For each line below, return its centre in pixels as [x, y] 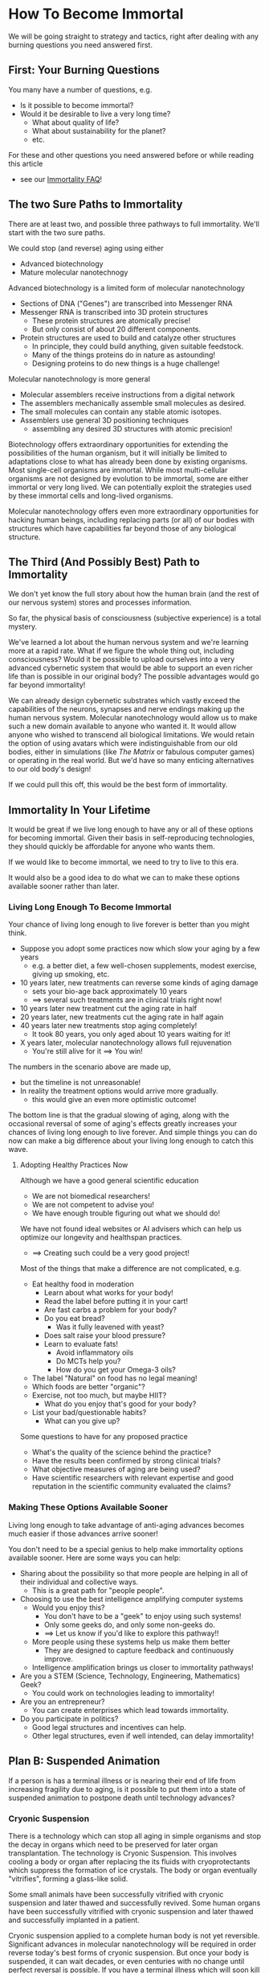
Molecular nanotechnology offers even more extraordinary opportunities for [134, 511]
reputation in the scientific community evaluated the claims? [131, 1487]
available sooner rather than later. [64, 886]
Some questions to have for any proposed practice [104, 1437]
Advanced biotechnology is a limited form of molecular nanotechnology [126, 287]
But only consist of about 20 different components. [116, 329]
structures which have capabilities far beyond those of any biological [122, 528]
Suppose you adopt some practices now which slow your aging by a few [140, 949]
